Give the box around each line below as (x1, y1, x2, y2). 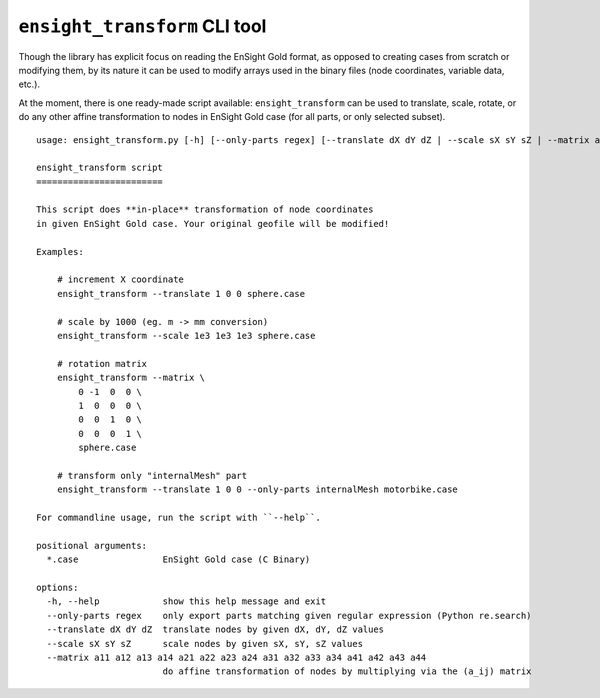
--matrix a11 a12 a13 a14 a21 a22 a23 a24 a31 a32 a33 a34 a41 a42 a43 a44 (46, 651, 427, 663)
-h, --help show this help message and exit (46, 596, 327, 607)
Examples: (36, 246, 84, 257)
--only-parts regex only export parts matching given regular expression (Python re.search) (46, 610, 532, 621)
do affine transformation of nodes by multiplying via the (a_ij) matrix (162, 666, 532, 677)
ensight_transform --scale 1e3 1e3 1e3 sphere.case (56, 330, 316, 341)
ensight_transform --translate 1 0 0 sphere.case (56, 288, 305, 299)
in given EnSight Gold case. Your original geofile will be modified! (36, 218, 390, 229)
